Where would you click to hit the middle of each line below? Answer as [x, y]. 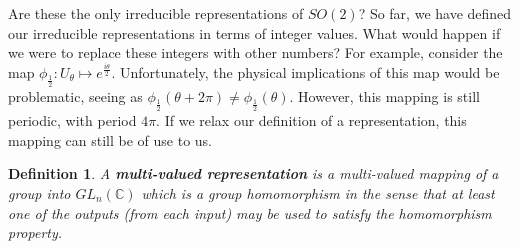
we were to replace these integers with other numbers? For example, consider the [255, 52]
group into [39, 192]
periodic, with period [72, 120]
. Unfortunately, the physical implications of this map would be [305, 71]
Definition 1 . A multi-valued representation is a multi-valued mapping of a [253, 173]
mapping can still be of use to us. [110, 139]
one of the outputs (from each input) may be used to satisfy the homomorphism [250, 212]
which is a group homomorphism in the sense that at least [318, 192]
